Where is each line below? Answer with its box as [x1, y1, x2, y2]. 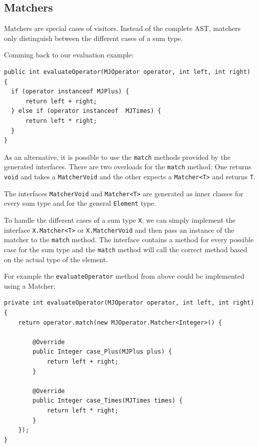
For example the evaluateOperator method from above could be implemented [4, 271, 245, 281]
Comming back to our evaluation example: [4, 49, 134, 60]
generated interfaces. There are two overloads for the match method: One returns [4, 161, 252, 172]
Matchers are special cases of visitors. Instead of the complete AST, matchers [4, 23, 241, 33]
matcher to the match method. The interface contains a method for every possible [4, 234, 254, 245]
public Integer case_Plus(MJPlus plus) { [32, 348, 172, 356]
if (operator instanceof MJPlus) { [11, 88, 129, 95]
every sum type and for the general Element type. [4, 198, 156, 208]
